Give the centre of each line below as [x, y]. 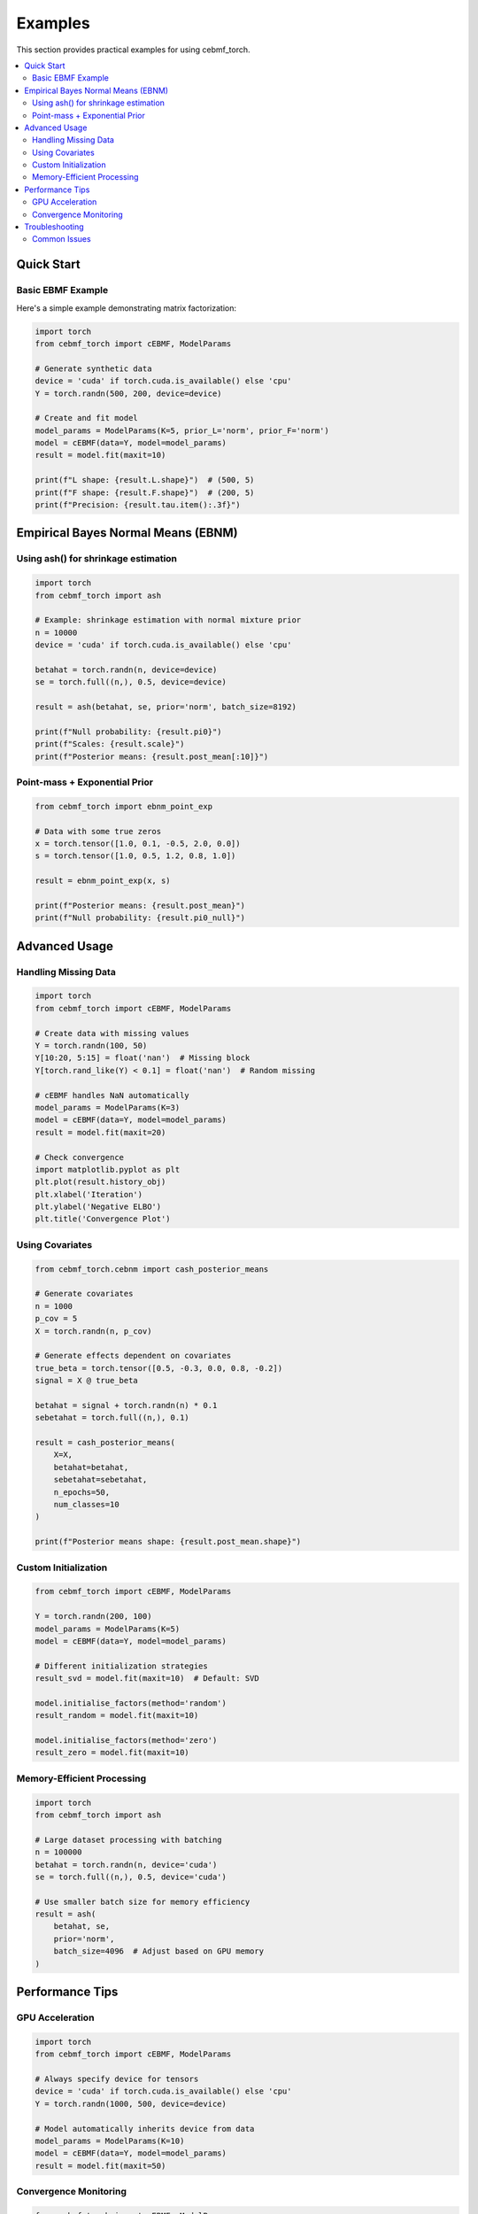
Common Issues [62, 239]
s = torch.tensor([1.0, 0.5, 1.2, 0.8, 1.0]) [135, 856]
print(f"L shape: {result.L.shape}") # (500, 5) [145, 480]
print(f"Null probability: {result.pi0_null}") [140, 918]
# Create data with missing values [112, 1033]
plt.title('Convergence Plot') [103, 1219]
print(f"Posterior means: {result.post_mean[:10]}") [152, 756]
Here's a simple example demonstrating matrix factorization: [127, 308]
